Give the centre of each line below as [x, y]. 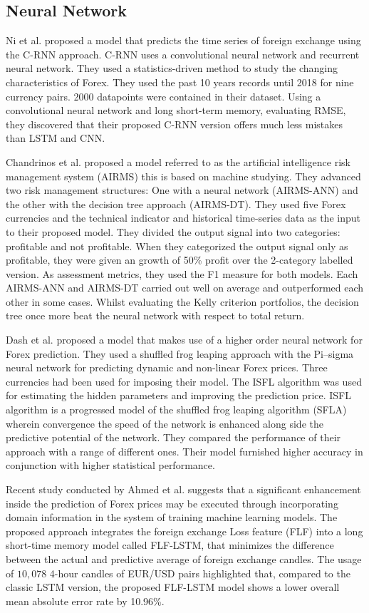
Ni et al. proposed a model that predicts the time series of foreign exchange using [183, 40]
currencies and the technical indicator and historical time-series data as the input [183, 218]
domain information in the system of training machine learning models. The [172, 517]
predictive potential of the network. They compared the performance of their [173, 437]
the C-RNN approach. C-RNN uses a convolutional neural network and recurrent [183, 54]
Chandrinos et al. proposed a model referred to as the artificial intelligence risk [178, 161]
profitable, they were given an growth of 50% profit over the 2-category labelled [180, 260]
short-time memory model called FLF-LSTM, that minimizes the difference [170, 545]
